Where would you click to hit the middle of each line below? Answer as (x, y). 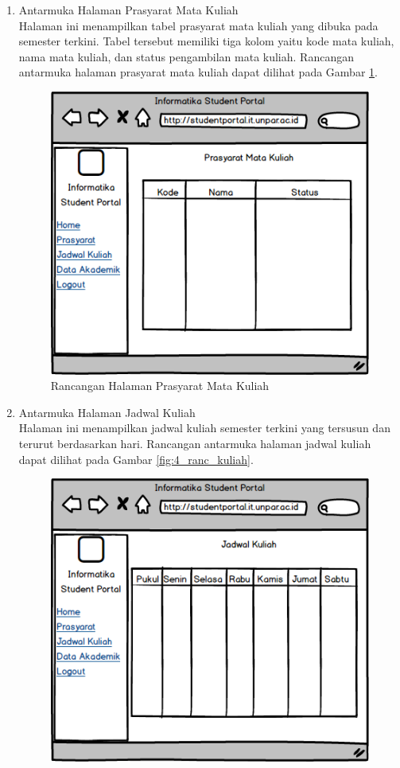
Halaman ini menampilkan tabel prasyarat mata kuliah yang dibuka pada (198, 25)
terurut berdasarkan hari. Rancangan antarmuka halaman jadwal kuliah (195, 444)
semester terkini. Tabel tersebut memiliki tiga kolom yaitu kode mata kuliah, (206, 41)
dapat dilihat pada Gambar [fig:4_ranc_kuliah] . (136, 459)
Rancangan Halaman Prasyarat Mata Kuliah (160, 386)
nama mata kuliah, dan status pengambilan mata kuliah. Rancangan (186, 56)
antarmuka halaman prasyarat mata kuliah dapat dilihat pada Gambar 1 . (198, 72)
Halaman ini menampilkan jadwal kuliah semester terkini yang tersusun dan (204, 428)
